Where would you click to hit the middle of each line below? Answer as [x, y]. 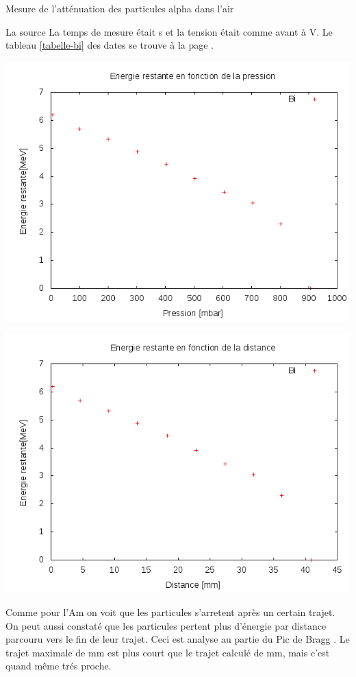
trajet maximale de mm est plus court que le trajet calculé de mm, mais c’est [168, 652]
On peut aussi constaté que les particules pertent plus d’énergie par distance [166, 625]
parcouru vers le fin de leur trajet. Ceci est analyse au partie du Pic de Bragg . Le [178, 639]
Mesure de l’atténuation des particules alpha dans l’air [120, 8]
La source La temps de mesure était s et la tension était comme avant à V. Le [169, 31]
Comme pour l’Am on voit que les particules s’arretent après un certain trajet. [170, 611]
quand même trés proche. [59, 666]
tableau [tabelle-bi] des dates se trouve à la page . [110, 45]
